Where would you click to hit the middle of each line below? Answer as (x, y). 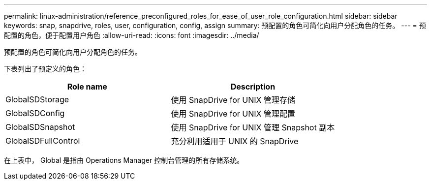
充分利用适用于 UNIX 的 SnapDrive (235, 141)
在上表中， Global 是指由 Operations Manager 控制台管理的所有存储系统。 (124, 160)
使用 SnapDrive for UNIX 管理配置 (233, 114)
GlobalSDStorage (37, 99)
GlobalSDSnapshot (40, 127)
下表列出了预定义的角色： (45, 69)
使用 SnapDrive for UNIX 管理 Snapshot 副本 (253, 127)
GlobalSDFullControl (43, 141)
